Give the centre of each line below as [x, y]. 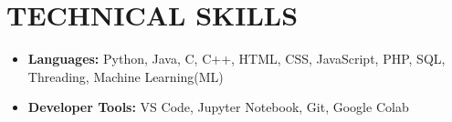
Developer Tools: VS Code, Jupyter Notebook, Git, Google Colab [218, 107]
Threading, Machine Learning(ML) [126, 76]
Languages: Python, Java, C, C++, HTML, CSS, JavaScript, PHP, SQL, [237, 59]
